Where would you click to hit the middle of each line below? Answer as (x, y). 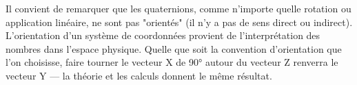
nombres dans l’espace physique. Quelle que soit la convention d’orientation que (174, 48)
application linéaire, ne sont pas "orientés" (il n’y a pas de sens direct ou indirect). (179, 22)
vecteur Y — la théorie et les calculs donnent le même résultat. (139, 75)
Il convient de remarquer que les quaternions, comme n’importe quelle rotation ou (178, 8)
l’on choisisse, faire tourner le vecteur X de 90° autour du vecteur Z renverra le (172, 62)
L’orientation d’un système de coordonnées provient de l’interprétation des (163, 35)
